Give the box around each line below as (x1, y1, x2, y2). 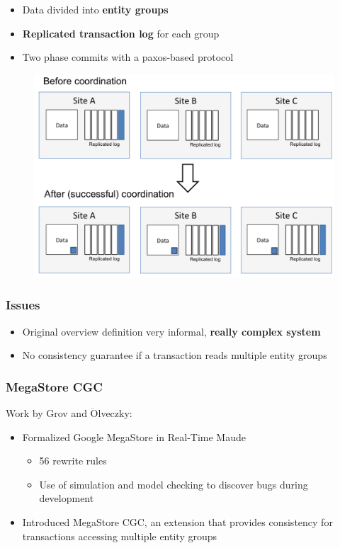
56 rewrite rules (39, 453, 107, 468)
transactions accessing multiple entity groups (22, 528, 217, 543)
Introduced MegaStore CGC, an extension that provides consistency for (22, 514, 333, 529)
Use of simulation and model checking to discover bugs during (39, 476, 308, 491)
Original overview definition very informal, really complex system (22, 324, 321, 338)
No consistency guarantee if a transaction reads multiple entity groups (22, 348, 327, 363)
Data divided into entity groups (22, 2, 169, 16)
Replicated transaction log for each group (22, 25, 220, 40)
